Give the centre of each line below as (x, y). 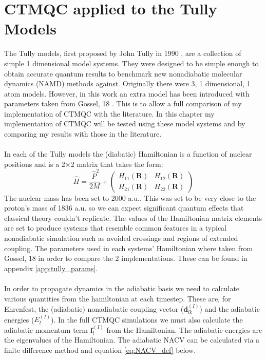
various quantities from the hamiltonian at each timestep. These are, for (118, 298)
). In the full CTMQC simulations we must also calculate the (147, 319)
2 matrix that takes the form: (117, 164)
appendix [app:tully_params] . (51, 268)
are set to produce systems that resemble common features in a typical (115, 228)
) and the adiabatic (230, 308)
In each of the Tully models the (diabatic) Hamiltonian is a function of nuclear (128, 154)
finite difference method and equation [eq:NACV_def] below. (100, 349)
